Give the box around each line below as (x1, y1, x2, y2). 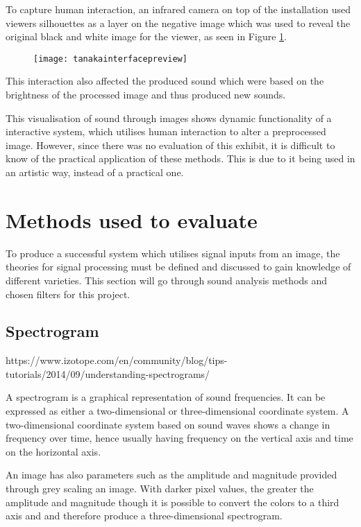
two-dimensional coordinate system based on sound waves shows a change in (6, 417, 330, 431)
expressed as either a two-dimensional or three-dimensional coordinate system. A (6, 404, 349, 418)
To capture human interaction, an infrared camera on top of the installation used (6, 2, 351, 16)
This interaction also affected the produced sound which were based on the (6, 74, 324, 88)
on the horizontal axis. (6, 444, 101, 458)
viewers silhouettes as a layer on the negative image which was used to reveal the (6, 15, 351, 30)
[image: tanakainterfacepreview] (33, 53, 187, 64)
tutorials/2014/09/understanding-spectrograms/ (6, 366, 210, 381)
